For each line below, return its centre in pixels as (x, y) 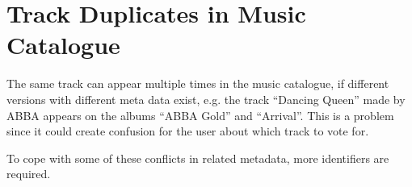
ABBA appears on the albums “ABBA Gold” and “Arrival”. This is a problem (200, 115)
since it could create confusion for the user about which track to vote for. (188, 131)
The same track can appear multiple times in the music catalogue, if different (198, 83)
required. (29, 174)
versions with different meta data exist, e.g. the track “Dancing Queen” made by (206, 99)
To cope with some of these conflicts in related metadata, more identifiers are (198, 158)
